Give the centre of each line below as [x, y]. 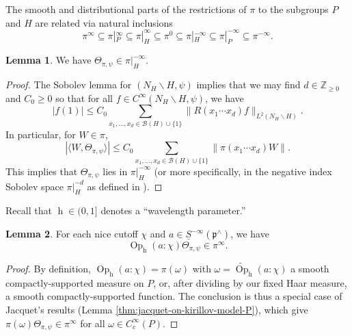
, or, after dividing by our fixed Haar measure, [250, 282]
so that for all [84, 98]
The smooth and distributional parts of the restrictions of [126, 9]
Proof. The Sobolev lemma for [69, 85]
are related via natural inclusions [104, 22]
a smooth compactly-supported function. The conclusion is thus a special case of [174, 296]
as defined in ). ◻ [125, 186]
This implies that [42, 171]
